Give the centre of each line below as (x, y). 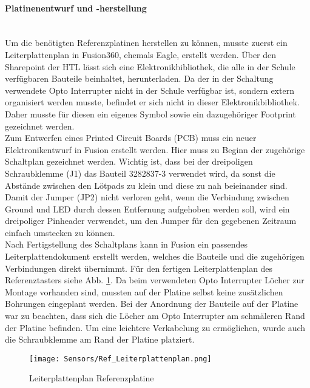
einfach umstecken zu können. (60, 232)
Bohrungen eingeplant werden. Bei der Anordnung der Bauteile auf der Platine (152, 304)
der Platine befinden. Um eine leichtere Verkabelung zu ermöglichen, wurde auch (155, 327)
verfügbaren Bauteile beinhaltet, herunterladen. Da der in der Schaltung (139, 78)
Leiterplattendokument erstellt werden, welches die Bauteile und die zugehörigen (155, 256)
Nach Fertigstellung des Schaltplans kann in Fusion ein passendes (126, 244)
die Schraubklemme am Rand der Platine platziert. (100, 339)
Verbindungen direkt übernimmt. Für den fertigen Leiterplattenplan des (139, 268)
